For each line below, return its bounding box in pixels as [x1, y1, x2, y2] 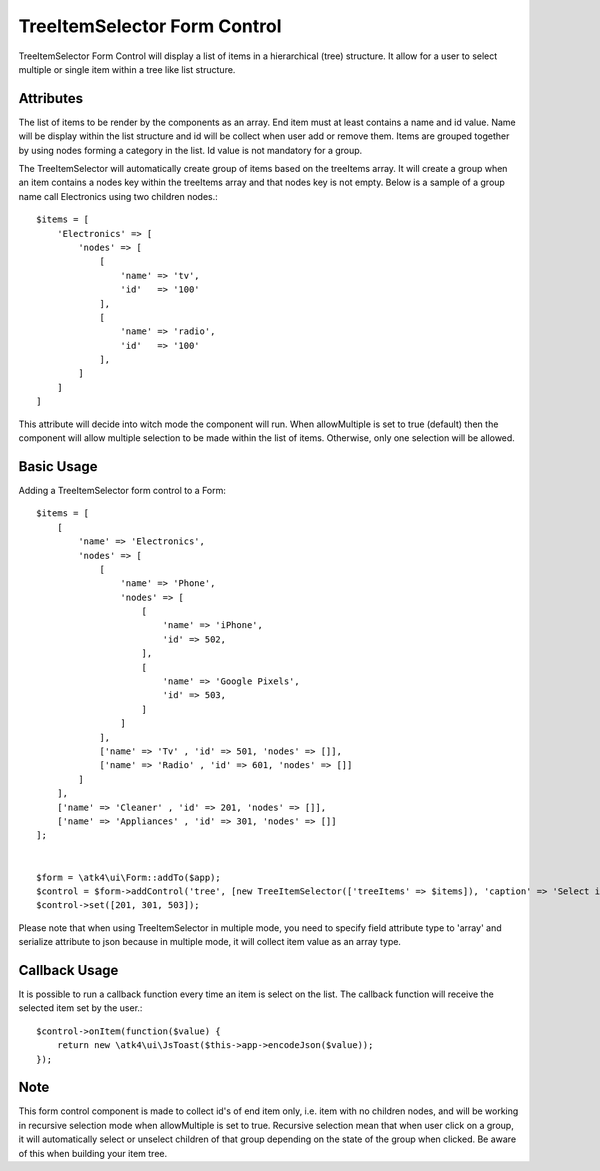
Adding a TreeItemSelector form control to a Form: [18, 484, 227, 496]
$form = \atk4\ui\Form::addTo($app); [36, 871, 222, 883]
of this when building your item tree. [18, 1147, 168, 1159]
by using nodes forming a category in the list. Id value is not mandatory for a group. [18, 144, 363, 156]
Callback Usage [18, 961, 119, 979]
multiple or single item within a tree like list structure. [18, 63, 236, 75]
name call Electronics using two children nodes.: [18, 190, 219, 202]
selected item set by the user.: [18, 1002, 143, 1014]
